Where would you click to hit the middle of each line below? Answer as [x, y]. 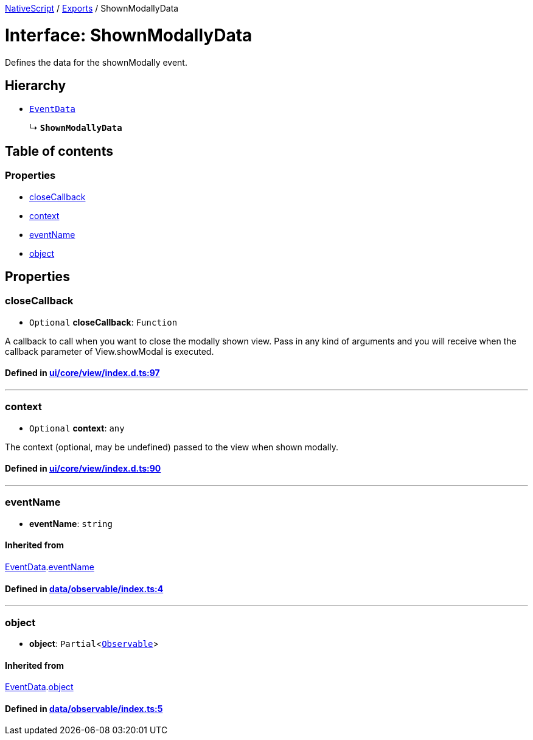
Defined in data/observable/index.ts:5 [84, 708]
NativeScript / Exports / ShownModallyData [92, 8]
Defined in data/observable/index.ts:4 [84, 588]
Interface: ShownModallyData [129, 35]
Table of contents [59, 151]
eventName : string [71, 523]
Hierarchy [36, 85]
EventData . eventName [50, 567]
